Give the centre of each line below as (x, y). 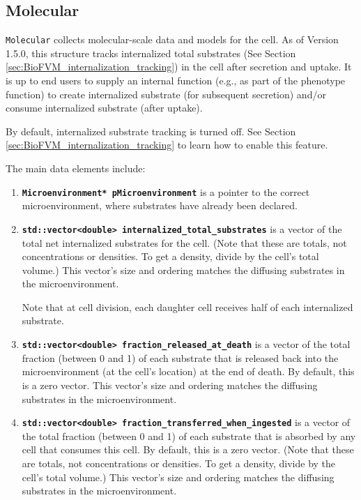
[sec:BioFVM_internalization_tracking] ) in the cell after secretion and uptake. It (179, 67)
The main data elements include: (76, 168)
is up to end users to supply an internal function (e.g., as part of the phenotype (176, 81)
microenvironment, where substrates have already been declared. (160, 205)
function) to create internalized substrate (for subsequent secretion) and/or (166, 94)
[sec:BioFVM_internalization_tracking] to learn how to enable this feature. (167, 145)
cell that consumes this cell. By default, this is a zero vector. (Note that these (188, 449)
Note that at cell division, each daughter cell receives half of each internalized (187, 306)
